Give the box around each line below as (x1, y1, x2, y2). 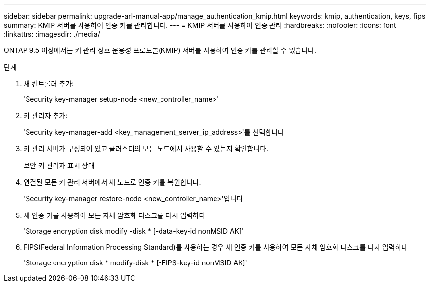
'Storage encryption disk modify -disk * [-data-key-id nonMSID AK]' (24, 227, 244, 235)
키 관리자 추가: (24, 111, 68, 119)
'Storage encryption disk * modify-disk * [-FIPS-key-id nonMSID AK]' (24, 259, 247, 267)
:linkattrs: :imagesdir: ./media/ (4, 30, 100, 38)
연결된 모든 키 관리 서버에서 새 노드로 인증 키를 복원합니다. (24, 178, 201, 186)
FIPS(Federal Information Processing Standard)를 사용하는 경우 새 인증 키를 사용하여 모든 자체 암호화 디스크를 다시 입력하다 (24, 243, 408, 251)
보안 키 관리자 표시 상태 (24, 161, 95, 169)
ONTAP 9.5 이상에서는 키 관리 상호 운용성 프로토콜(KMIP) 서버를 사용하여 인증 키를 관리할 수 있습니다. (4, 46, 316, 54)
